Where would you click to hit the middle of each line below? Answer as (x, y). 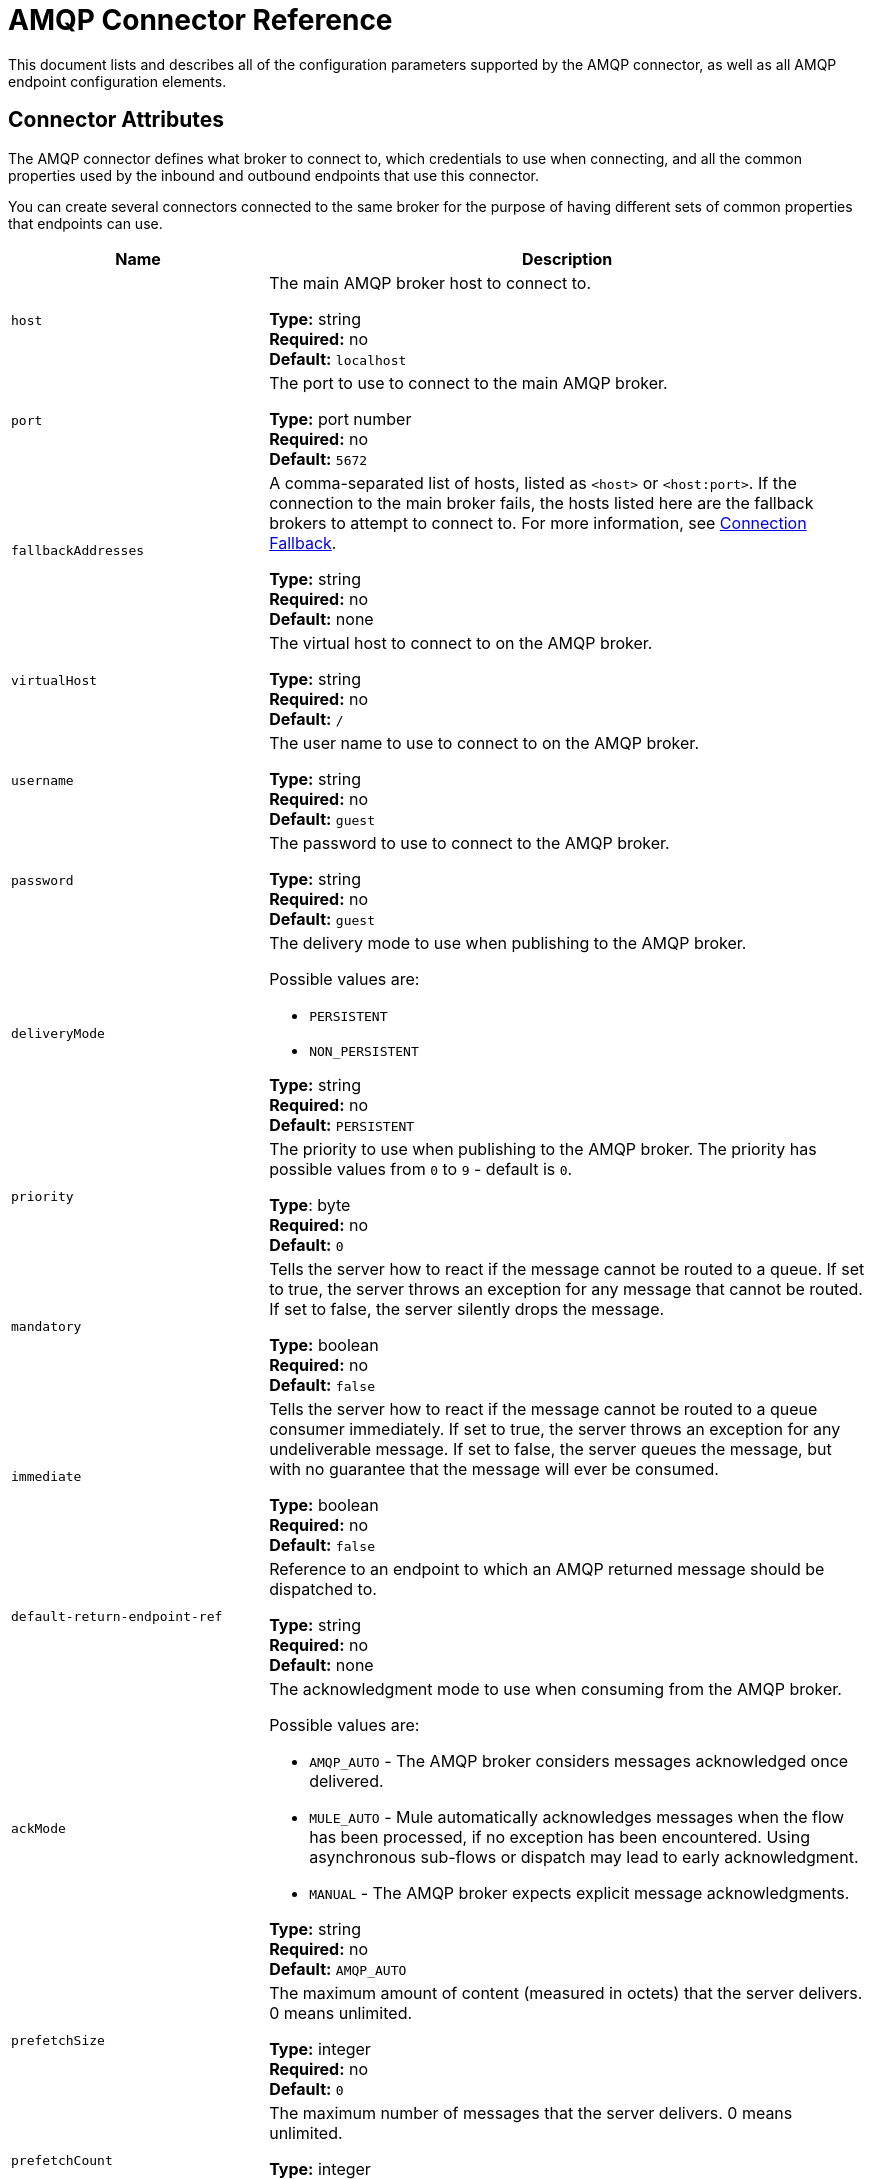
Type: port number (340, 418)
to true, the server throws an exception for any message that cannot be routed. (566, 1288)
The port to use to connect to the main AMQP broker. (468, 382)
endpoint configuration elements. (117, 81)
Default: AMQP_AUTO (338, 1968)
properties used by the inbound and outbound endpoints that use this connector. (274, 175)
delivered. (346, 1780)
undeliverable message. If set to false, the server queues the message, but (550, 1448)
